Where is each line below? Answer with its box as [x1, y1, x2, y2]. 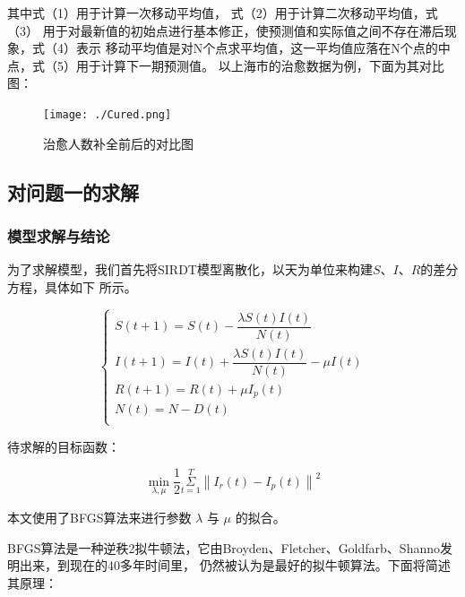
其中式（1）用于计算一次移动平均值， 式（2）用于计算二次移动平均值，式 [7, 4, 438, 22]
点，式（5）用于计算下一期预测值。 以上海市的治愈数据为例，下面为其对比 [7, 56, 444, 74]
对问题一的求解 [7, 177, 139, 205]
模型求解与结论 [7, 224, 110, 247]
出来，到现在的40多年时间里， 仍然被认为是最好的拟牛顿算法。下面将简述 [19, 556, 451, 575]
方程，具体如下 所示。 [7, 277, 137, 296]
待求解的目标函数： [7, 437, 120, 455]
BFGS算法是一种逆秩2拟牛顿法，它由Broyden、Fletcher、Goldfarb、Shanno [7, 538, 440, 557]
